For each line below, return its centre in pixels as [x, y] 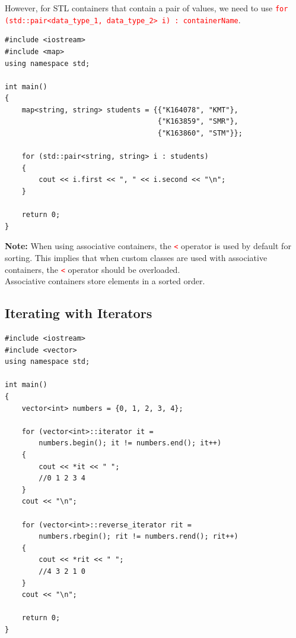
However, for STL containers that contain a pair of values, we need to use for [147, 8]
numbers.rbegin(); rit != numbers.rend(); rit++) [139, 537]
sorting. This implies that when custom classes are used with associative [136, 258]
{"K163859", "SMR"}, [198, 122]
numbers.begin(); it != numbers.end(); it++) [130, 443]
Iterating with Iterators [79, 313]
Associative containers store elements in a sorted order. [105, 281]
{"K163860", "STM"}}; [200, 133]
